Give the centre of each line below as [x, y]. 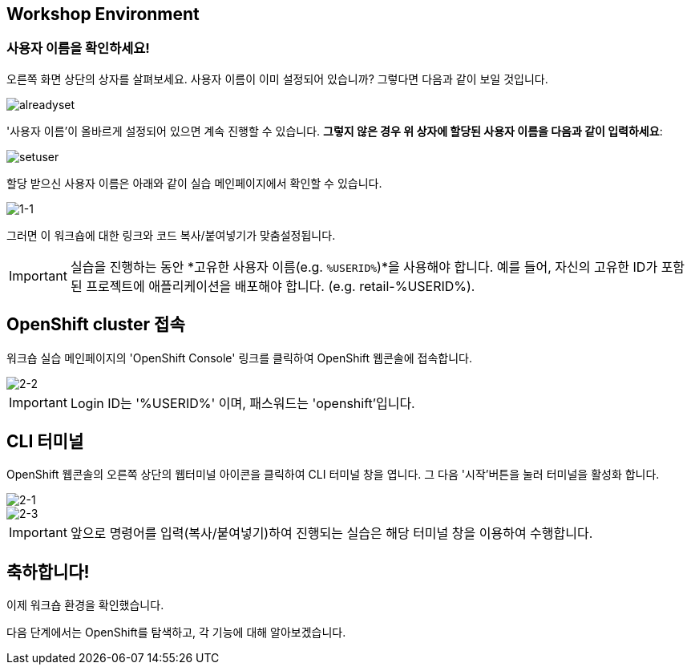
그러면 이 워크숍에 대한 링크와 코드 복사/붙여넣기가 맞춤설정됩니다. [171, 235]
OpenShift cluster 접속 [96, 325]
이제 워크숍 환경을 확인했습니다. [85, 605]
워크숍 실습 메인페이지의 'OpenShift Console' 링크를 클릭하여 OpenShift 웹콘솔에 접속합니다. [239, 358]
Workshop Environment [103, 14]
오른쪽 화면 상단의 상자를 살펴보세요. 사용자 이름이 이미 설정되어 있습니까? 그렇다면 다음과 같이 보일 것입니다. [277, 79]
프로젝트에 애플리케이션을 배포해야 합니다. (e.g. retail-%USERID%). [281, 286]
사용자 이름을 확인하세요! [78, 49]
